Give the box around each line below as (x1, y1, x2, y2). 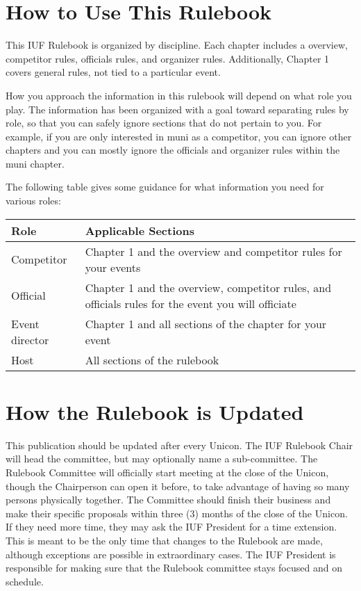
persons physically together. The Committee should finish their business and (6, 492, 331, 507)
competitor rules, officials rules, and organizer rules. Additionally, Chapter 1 (6, 51, 330, 65)
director (11, 331, 49, 348)
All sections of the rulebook (85, 351, 219, 368)
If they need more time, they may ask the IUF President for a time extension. (6, 519, 337, 534)
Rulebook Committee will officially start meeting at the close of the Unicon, (6, 464, 329, 479)
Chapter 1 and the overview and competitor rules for (85, 243, 342, 259)
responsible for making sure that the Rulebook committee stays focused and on (6, 560, 342, 575)
